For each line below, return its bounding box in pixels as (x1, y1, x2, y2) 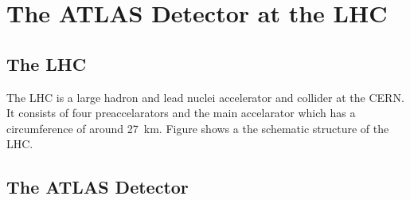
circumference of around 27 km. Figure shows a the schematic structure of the (6, 120, 389, 136)
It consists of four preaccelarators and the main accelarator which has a (6, 104, 356, 121)
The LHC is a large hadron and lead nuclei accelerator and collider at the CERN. (6, 88, 404, 105)
